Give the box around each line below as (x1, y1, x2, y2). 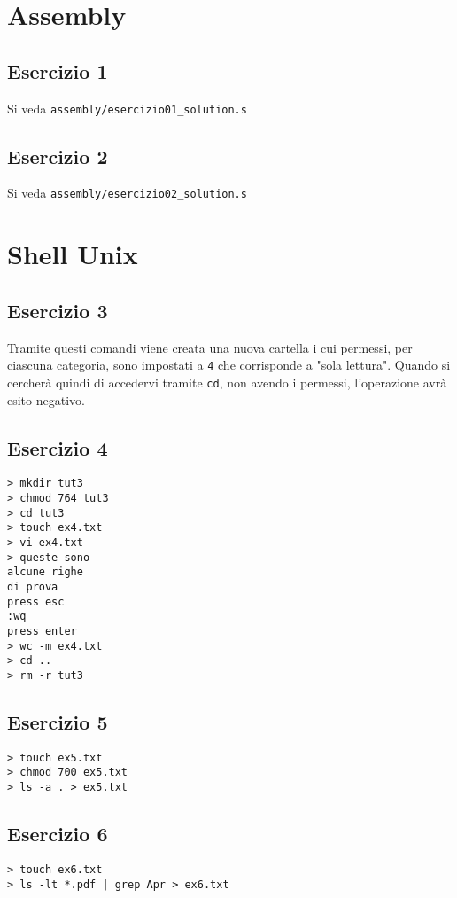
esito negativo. (7, 390, 85, 409)
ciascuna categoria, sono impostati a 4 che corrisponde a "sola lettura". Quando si (7, 355, 451, 374)
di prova (7, 580, 58, 593)
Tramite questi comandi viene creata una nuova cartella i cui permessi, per (7, 338, 413, 356)
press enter (7, 624, 77, 637)
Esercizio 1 (7, 57, 108, 84)
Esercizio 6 (7, 820, 108, 847)
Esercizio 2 (7, 142, 108, 169)
